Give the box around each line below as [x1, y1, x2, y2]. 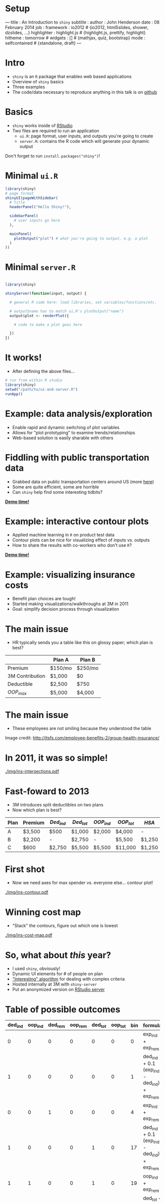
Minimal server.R [5, 262, 76, 273]
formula [143, 1022, 162, 1029]
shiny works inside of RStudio [12, 122, 73, 128]
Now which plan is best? [12, 807, 62, 813]
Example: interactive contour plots [5, 516, 149, 527]
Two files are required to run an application [12, 128, 100, 134]
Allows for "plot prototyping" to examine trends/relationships [12, 429, 136, 435]
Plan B [80, 656, 96, 663]
